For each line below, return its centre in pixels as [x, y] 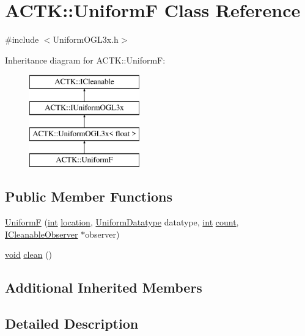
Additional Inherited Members [104, 287]
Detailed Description [72, 323]
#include [22, 39]
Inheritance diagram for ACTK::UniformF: [85, 60]
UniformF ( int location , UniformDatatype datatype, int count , [122, 222]
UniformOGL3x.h [86, 39]
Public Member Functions [89, 196]
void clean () [29, 254]
